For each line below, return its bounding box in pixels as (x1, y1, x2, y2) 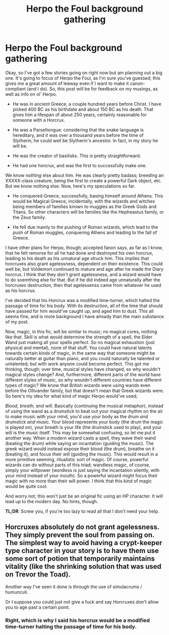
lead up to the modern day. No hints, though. (5, 498, 98, 504)
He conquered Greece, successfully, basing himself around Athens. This (12, 192, 163, 199)
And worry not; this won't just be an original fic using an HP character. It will (5, 493, 163, 499)
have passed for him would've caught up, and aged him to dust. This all (5, 308, 154, 314)
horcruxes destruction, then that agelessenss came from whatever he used (5, 282, 161, 288)
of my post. (5, 319, 29, 325)
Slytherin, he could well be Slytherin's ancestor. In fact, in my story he (12, 137, 158, 143)
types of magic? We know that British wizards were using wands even (5, 382, 151, 388)
